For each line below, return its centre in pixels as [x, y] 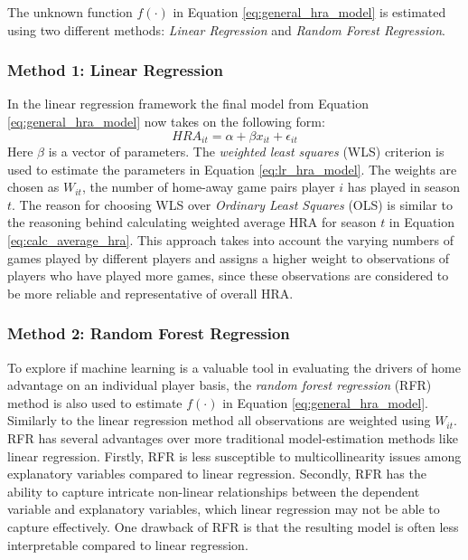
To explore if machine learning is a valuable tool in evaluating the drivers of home [234, 367]
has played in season [404, 187]
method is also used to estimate [95, 402]
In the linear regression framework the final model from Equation [188, 104]
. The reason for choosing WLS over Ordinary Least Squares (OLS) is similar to [232, 204]
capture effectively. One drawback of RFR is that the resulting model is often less [233, 526]
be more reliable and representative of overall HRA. [150, 293]
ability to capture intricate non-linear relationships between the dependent [214, 491]
